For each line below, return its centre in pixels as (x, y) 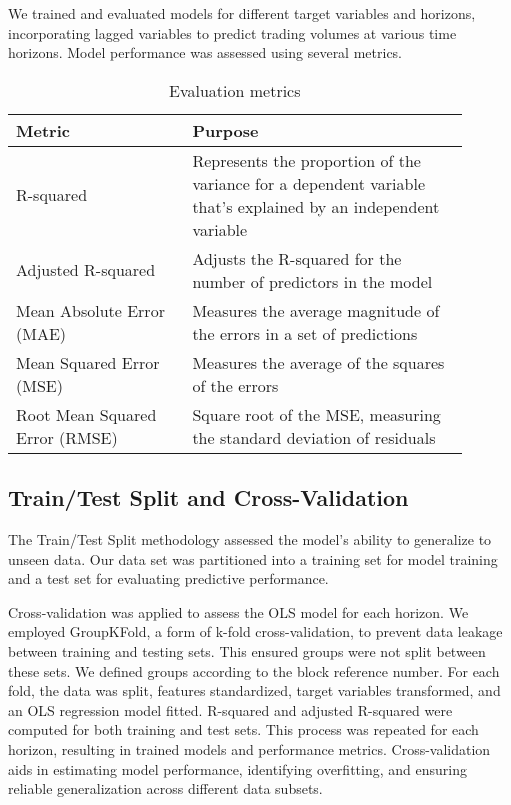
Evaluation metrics (235, 90)
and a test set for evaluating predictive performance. (168, 578)
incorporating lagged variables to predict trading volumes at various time (232, 32)
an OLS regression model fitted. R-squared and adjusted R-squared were (230, 709)
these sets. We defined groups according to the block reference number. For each (254, 670)
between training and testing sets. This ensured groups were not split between (247, 650)
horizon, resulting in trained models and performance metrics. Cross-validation (249, 748)
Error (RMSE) (67, 437)
